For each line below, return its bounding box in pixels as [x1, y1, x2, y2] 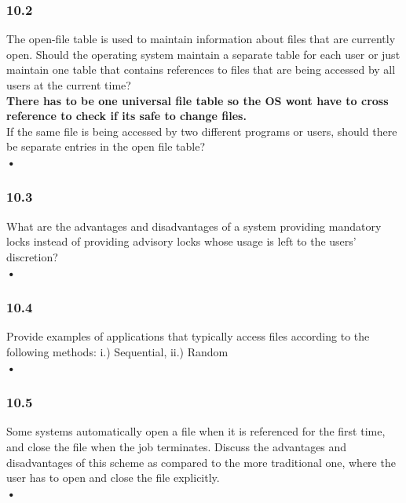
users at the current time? [6, 77, 131, 93]
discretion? [6, 248, 58, 264]
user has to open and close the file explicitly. [6, 469, 220, 486]
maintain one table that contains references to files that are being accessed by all [6, 61, 396, 78]
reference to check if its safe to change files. [6, 108, 247, 124]
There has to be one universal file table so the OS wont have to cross [6, 92, 389, 108]
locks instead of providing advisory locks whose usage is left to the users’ [6, 233, 357, 250]
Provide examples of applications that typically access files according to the [6, 328, 370, 344]
